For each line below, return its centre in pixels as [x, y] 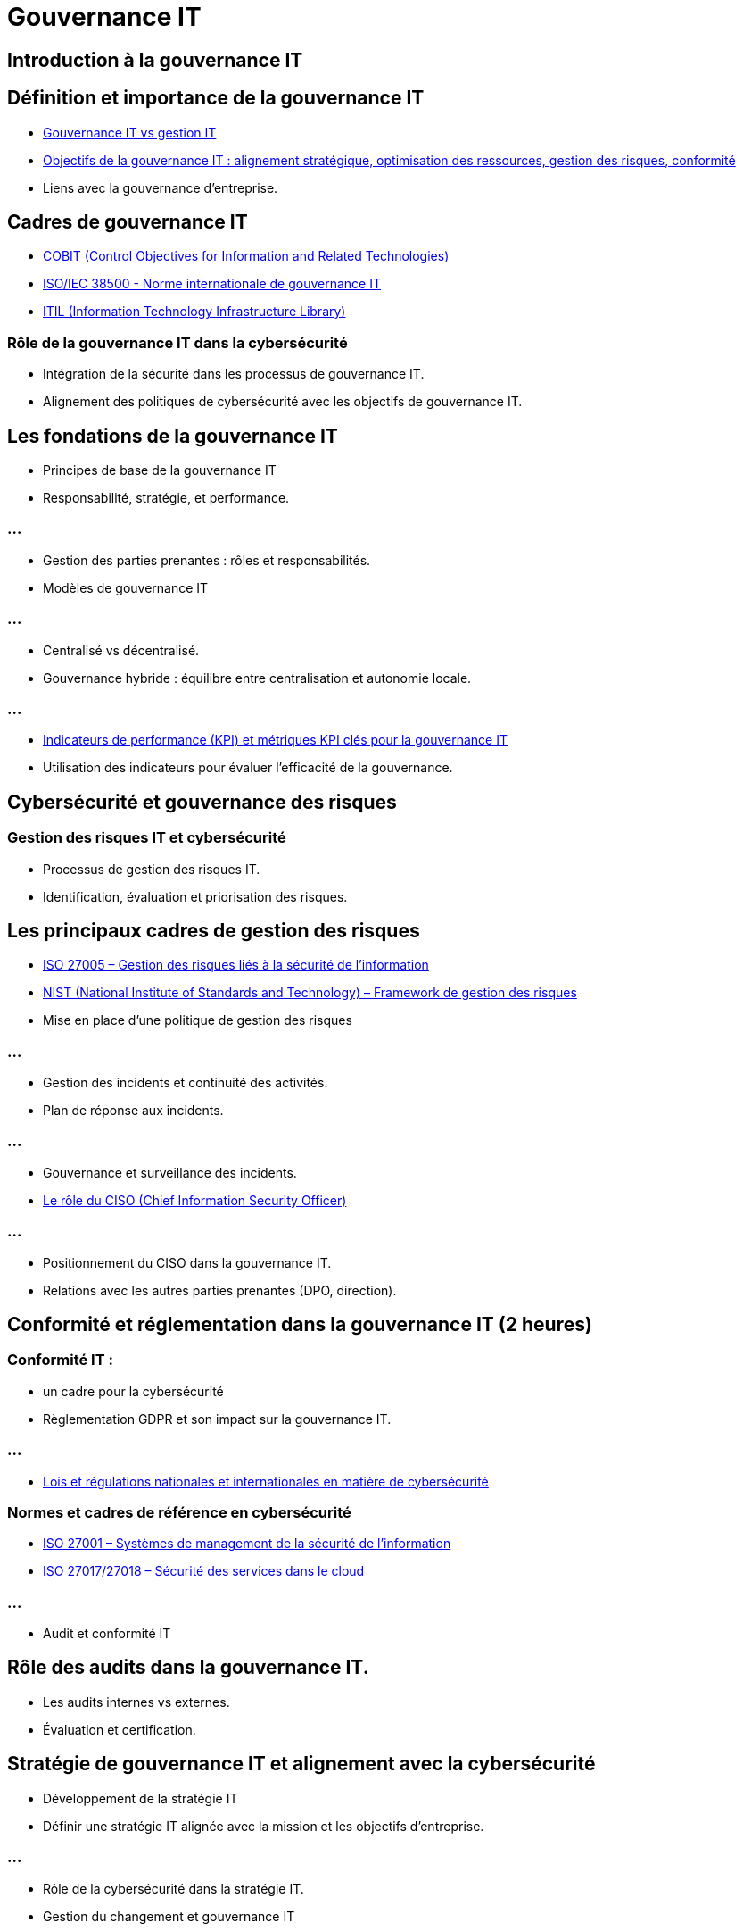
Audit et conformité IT [107, 1634]
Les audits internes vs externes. [136, 1702]
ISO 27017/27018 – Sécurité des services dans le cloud [204, 1571]
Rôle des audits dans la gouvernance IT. [188, 1668]
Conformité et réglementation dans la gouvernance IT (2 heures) [300, 1325]
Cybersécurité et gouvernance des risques [202, 802]
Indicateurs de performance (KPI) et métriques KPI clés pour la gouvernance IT [275, 740]
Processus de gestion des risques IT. [152, 869]
